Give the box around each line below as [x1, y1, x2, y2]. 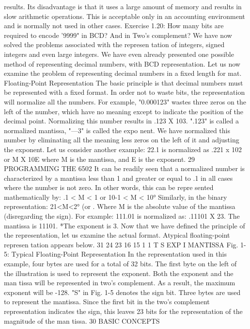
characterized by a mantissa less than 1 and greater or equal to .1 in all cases [4, 173, 233, 183]
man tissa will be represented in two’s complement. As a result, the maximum [4, 277, 235, 288]
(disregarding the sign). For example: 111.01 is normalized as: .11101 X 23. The [4, 211, 240, 221]
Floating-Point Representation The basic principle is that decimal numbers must [4, 77, 243, 87]
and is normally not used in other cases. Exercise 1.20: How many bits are [4, 20, 224, 31]
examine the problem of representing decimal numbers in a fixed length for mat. [4, 68, 242, 78]
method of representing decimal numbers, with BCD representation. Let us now [4, 58, 240, 69]
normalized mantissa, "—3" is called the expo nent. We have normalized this [4, 125, 230, 135]
